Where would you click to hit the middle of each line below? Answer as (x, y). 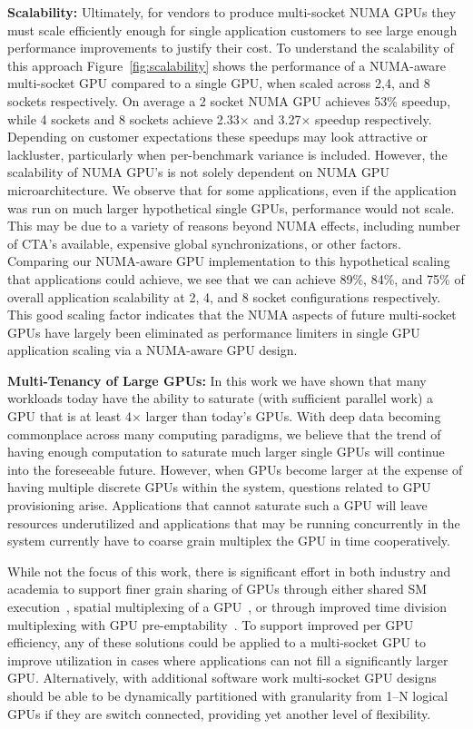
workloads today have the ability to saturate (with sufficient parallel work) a (220, 398)
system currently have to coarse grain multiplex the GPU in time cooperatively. (229, 541)
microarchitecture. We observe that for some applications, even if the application (232, 189)
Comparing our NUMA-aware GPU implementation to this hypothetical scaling (229, 261)
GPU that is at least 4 (69, 416)
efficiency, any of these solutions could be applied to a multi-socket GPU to (217, 642)
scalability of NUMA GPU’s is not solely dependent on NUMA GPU (198, 172)
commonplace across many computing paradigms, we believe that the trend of (224, 433)
